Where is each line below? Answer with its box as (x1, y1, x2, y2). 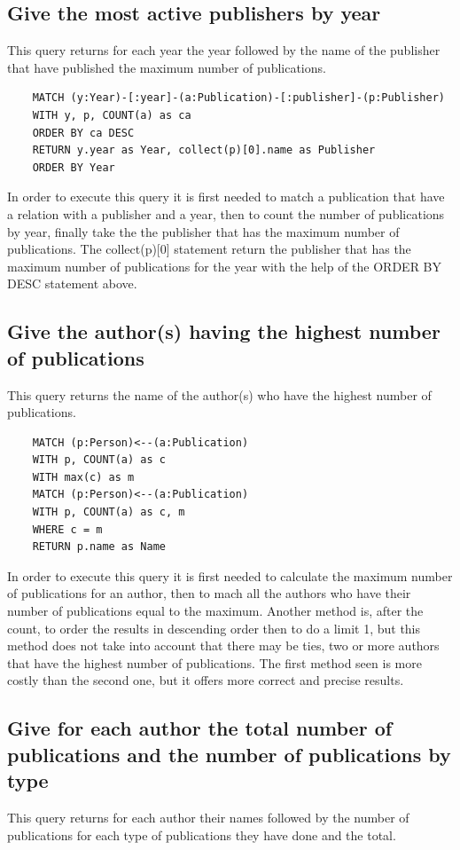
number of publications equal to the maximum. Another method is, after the (7, 602, 424, 620)
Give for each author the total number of (7, 714, 393, 742)
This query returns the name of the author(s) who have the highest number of (7, 385, 432, 404)
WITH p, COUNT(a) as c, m (32, 506, 185, 519)
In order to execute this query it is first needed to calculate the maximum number (7, 566, 453, 585)
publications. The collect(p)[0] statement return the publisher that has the (7, 240, 411, 258)
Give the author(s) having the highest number (7, 318, 441, 345)
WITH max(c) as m (32, 470, 135, 484)
